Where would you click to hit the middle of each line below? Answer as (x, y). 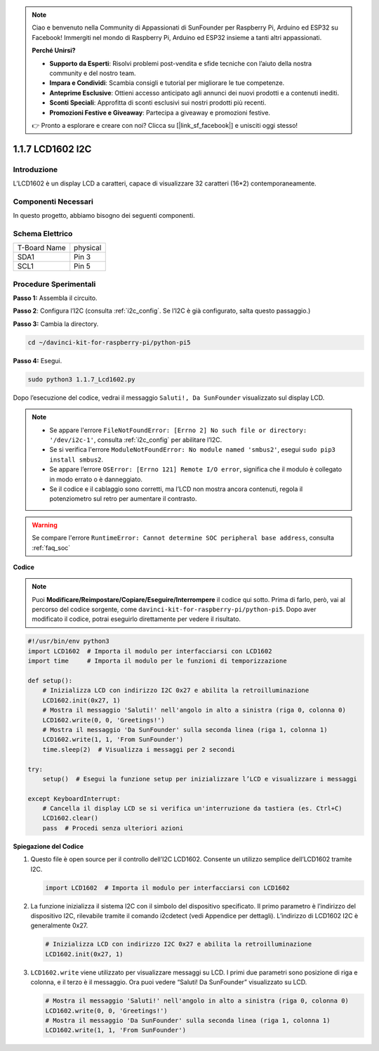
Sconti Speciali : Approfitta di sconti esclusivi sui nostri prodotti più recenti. (158, 103)
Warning (45, 525)
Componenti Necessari (53, 202)
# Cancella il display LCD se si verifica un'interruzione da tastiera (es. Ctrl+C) (193, 809)
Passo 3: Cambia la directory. (56, 324)
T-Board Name (41, 248)
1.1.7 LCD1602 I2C (52, 149)
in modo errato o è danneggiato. (96, 479)
